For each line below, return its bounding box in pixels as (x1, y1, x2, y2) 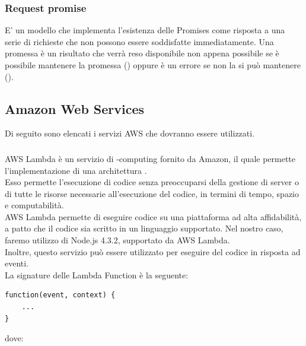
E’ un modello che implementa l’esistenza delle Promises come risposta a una (5, 24, 285, 36)
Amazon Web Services (5, 99, 145, 118)
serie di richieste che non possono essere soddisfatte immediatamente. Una (5, 35, 274, 47)
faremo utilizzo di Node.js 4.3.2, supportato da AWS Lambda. (5, 234, 230, 246)
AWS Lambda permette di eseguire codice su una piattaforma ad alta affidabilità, (5, 210, 302, 223)
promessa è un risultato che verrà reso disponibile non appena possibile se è (5, 47, 279, 59)
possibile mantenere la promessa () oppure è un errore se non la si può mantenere (5, 59, 301, 71)
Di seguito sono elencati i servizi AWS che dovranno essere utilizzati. (5, 127, 255, 139)
